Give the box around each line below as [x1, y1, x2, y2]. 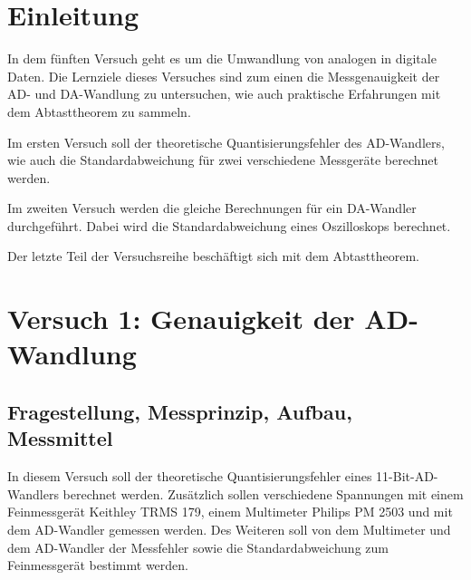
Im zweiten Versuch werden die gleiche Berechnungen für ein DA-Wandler [7, 198, 417, 217]
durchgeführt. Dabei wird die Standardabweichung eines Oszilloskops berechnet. [7, 216, 451, 235]
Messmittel [7, 424, 113, 452]
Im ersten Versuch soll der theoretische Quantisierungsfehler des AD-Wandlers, [7, 132, 445, 151]
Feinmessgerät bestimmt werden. [7, 556, 188, 575]
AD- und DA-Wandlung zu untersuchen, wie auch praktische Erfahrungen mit [7, 84, 441, 103]
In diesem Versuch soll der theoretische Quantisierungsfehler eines [7, 467, 372, 486]
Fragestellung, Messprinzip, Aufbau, [7, 398, 352, 426]
